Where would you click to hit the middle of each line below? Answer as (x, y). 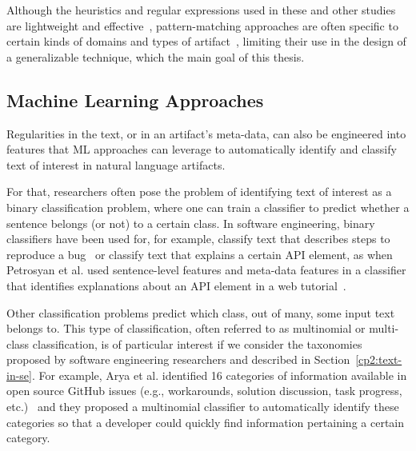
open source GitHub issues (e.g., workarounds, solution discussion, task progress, (204, 391)
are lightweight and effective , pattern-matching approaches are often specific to (202, 25)
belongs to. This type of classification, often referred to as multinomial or (186, 328)
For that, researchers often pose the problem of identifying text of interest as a (199, 192)
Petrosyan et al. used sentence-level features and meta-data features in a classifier (206, 270)
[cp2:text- (379, 359)
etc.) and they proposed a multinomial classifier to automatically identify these (203, 407)
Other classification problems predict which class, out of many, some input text (201, 312)
